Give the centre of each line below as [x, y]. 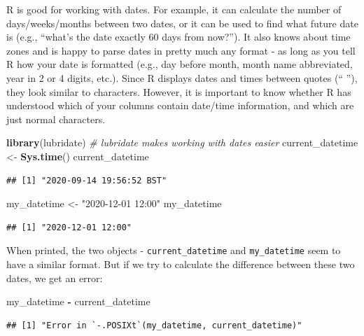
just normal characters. [56, 119]
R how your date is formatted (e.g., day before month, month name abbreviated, [180, 64]
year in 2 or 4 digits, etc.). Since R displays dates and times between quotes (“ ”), [182, 77]
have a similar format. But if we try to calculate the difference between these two [181, 264]
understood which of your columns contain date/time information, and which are [180, 105]
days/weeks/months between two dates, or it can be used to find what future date [182, 23]
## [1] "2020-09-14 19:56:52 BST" [87, 180]
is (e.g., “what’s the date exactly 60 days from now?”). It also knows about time [178, 37]
